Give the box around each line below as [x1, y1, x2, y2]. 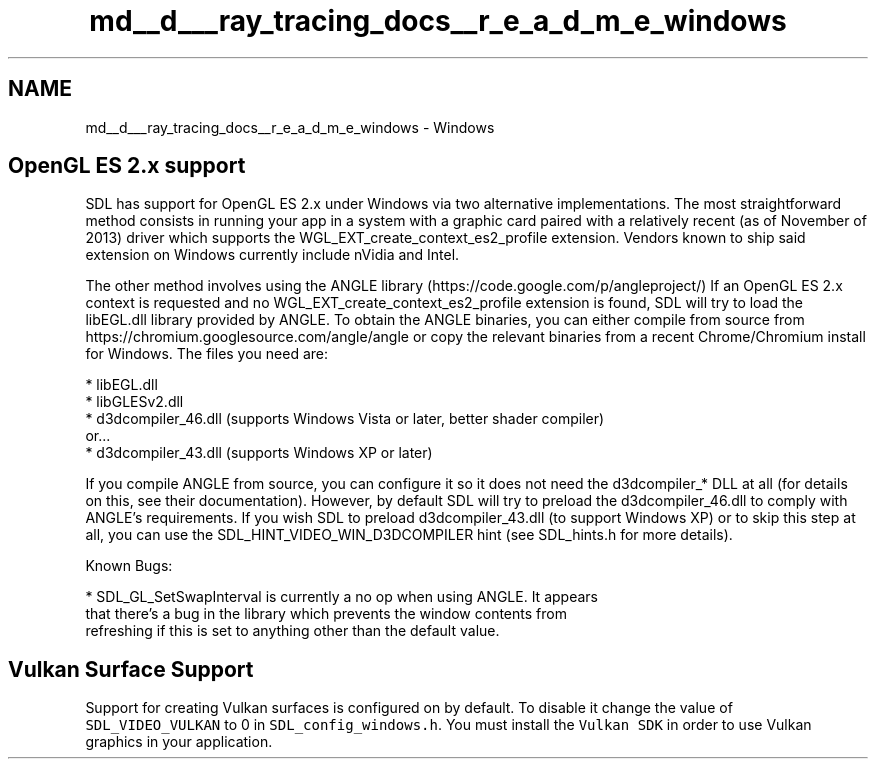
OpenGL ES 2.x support [8, 153, 246, 179]
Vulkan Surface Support [8, 656, 254, 682]
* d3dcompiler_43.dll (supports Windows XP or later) [85, 444, 433, 462]
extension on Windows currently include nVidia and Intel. [85, 246, 460, 264]
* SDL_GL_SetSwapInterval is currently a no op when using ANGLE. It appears [85, 588, 598, 606]
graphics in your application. [85, 733, 273, 751]
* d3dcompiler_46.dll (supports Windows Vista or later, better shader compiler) [85, 410, 605, 428]
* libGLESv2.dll [85, 393, 184, 411]
